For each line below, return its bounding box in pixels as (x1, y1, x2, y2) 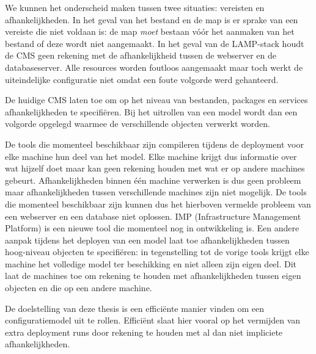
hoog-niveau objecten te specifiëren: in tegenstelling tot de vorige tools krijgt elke (5, 245, 309, 258)
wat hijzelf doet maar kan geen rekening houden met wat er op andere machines (5, 162, 305, 175)
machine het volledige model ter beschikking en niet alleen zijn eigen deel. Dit (5, 257, 297, 270)
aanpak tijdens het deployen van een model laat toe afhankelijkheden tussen (5, 233, 290, 246)
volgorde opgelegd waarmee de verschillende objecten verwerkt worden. (5, 117, 270, 130)
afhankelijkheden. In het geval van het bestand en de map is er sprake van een (5, 13, 298, 26)
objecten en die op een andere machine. (5, 281, 152, 294)
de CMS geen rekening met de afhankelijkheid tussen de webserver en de (5, 49, 277, 62)
